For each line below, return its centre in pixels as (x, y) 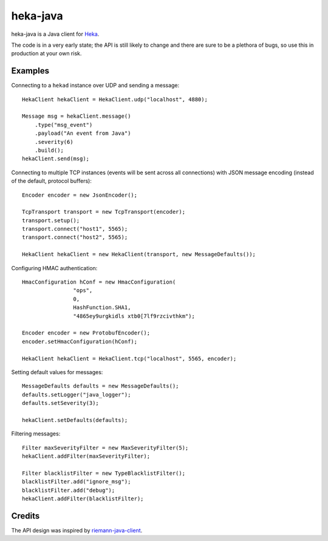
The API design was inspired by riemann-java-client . (77, 530)
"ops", (83, 291)
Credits (26, 516)
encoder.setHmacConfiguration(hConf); (80, 341)
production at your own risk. (46, 53)
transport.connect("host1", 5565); (75, 229)
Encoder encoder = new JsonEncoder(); (80, 195)
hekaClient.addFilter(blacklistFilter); (83, 499)
